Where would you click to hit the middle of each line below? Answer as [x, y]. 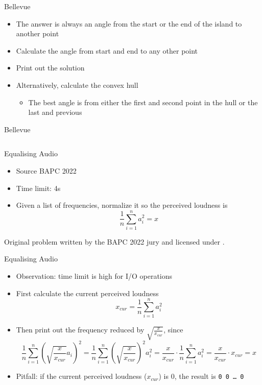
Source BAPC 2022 [46, 170]
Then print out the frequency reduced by [80, 330]
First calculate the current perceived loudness [87, 293]
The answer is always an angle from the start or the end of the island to [129, 23]
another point [38, 33]
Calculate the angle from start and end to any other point [107, 50]
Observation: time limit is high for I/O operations [94, 276]
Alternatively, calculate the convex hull [77, 85]
